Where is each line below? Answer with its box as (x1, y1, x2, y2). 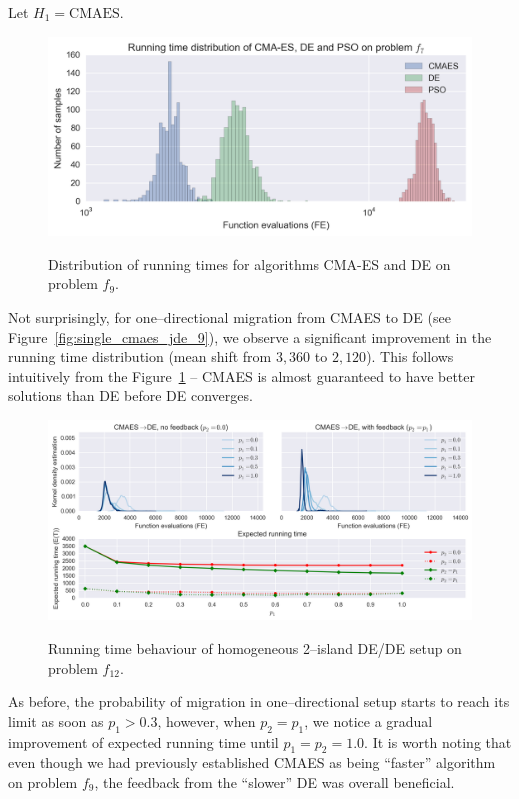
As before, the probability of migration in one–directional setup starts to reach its (8, 691, 510, 712)
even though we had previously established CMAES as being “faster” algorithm (8, 752, 496, 773)
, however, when (157, 710, 256, 731)
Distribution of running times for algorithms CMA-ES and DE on (48, 253, 451, 274)
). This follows (366, 346, 454, 367)
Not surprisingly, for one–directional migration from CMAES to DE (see (8, 306, 451, 327)
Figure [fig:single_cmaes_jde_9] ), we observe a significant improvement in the (8, 326, 492, 347)
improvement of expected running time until (8, 731, 279, 752)
